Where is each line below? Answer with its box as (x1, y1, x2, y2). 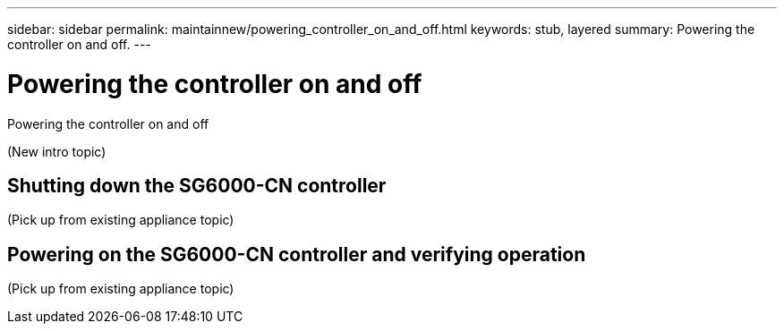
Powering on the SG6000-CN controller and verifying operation (7, 242, 586, 266)
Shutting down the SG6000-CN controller (7, 174, 387, 197)
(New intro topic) (7, 143, 107, 159)
